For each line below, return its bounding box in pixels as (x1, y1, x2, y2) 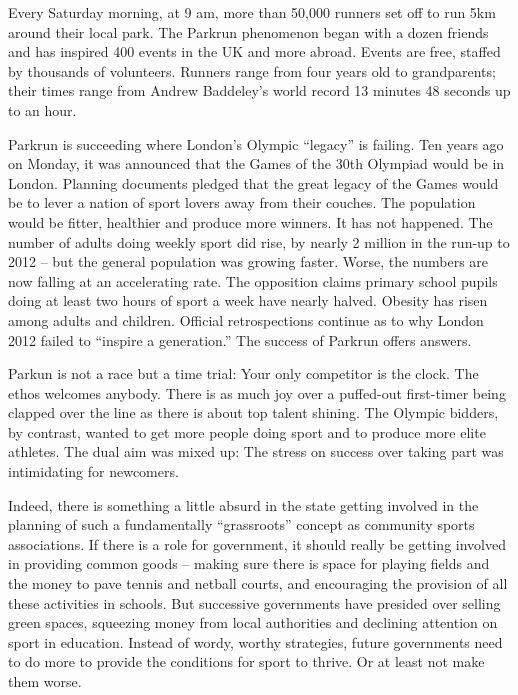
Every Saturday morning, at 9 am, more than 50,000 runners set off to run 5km (8, 2, 496, 22)
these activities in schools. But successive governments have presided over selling (8, 592, 501, 613)
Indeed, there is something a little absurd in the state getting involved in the (8, 494, 479, 515)
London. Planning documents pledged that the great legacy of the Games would (8, 172, 499, 193)
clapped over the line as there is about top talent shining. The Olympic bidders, (8, 402, 499, 423)
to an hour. (8, 99, 77, 120)
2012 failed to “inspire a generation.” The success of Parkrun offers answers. (8, 329, 472, 350)
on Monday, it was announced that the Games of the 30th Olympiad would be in (8, 153, 505, 174)
